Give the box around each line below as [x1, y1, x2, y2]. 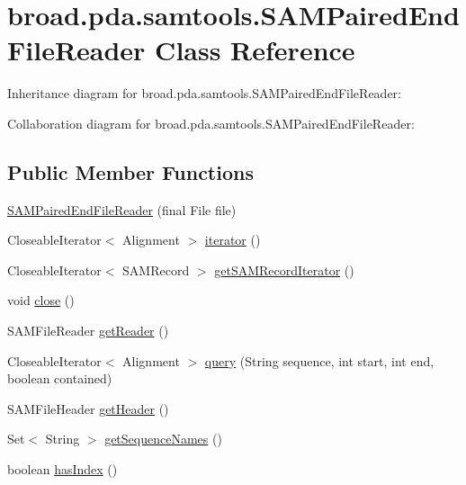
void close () [7, 291, 75, 310]
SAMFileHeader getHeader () [7, 399, 169, 418]
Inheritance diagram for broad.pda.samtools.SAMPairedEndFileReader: [7, 84, 401, 103]
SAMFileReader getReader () [7, 321, 169, 340]
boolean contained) [7, 369, 112, 388]
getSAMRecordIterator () [214, 260, 354, 279]
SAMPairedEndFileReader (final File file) [7, 200, 237, 219]
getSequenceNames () [104, 429, 222, 448]
